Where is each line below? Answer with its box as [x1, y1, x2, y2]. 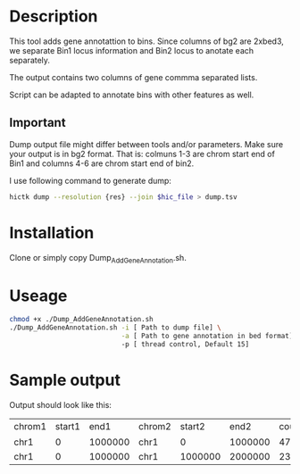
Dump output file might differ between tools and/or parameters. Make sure [9, 138, 284, 149]
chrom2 [137, 420, 171, 433]
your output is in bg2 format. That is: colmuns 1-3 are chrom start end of [9, 148, 275, 159]
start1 [54, 420, 80, 433]
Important [9, 115, 66, 130]
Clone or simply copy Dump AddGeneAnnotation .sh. [9, 252, 187, 265]
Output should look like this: [9, 399, 112, 410]
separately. [9, 54, 51, 65]
